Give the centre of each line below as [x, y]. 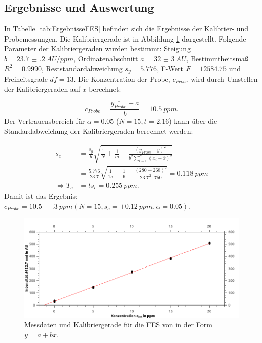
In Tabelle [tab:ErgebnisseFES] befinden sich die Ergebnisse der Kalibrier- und [126, 29]
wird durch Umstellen [224, 79]
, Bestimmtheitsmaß [217, 58]
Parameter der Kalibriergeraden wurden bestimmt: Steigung [98, 48]
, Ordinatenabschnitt [106, 58]
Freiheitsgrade [26, 79]
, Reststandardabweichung [82, 68]
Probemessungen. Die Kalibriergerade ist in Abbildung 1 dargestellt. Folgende [125, 38]
